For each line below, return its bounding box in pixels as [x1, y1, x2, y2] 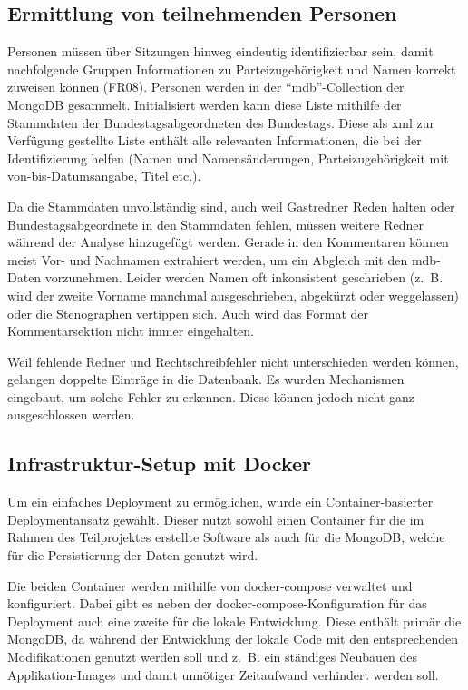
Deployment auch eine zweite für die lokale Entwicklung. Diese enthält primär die [7, 611, 462, 630]
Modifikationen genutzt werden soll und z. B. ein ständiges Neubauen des [7, 647, 418, 666]
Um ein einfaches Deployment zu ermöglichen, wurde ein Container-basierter [7, 492, 434, 511]
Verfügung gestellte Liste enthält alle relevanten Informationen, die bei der [7, 131, 422, 150]
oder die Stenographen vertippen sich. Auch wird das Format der [7, 303, 369, 322]
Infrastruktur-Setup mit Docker [7, 449, 311, 478]
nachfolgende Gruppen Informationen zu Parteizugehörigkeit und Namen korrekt [7, 59, 456, 78]
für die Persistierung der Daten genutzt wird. [7, 546, 258, 565]
